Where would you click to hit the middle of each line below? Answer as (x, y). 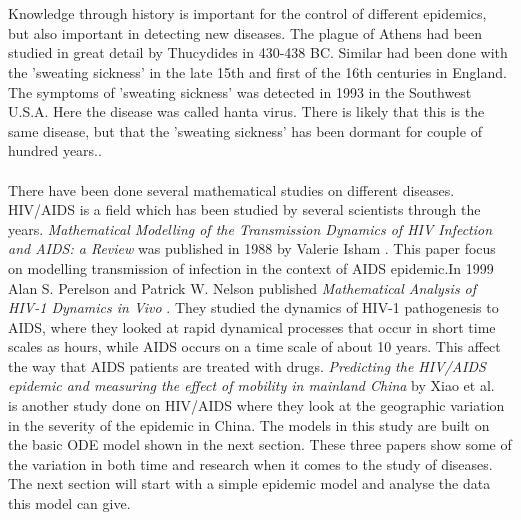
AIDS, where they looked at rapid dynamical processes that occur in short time (252, 326)
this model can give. (69, 503)
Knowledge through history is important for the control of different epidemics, (247, 13)
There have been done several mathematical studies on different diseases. (231, 189)
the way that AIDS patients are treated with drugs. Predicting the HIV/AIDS (247, 365)
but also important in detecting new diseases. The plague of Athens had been (245, 32)
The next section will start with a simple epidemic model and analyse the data (249, 483)
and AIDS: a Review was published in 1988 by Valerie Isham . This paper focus (252, 248)
